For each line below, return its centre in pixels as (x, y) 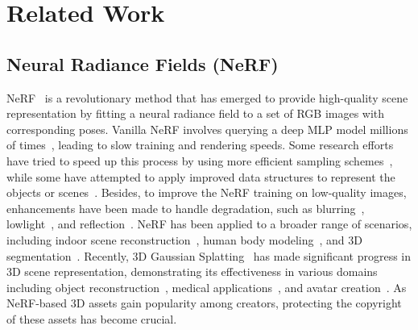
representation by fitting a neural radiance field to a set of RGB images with (196, 113)
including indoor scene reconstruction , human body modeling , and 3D (184, 239)
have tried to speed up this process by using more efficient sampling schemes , (200, 160)
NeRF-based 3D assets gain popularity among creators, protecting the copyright (204, 303)
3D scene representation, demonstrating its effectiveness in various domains (192, 272)
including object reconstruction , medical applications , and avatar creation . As (207, 287)
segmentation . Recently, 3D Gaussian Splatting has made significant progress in (209, 255)
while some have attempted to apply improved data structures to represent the (201, 176)
